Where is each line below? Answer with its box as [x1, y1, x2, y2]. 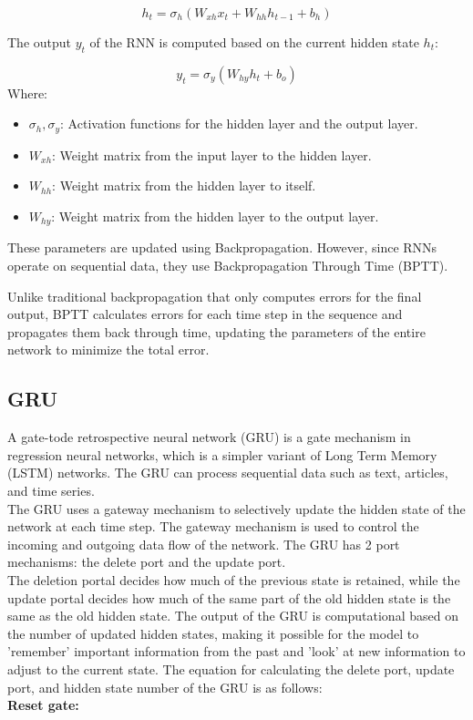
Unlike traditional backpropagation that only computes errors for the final [7, 286, 422, 305]
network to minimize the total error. [7, 340, 210, 359]
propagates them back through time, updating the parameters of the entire [7, 322, 426, 341]
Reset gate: [7, 695, 79, 715]
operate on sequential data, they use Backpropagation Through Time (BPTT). [7, 256, 448, 275]
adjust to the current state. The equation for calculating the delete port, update [7, 659, 455, 678]
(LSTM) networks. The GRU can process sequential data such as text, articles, [7, 463, 448, 482]
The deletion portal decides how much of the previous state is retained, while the [7, 571, 460, 589]
